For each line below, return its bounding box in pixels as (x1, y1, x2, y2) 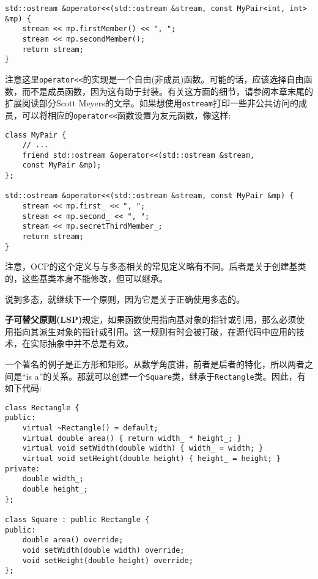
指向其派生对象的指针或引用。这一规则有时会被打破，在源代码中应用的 (13, 325, 296, 337)
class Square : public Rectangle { (5, 515, 150, 524)
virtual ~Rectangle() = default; (22, 424, 158, 433)
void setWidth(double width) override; (22, 545, 185, 555)
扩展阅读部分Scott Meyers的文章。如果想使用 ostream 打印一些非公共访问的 (5, 97, 298, 109)
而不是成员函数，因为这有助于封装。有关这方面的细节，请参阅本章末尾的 (21, 84, 313, 97)
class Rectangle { (5, 403, 79, 412)
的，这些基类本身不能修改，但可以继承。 (5, 271, 168, 284)
